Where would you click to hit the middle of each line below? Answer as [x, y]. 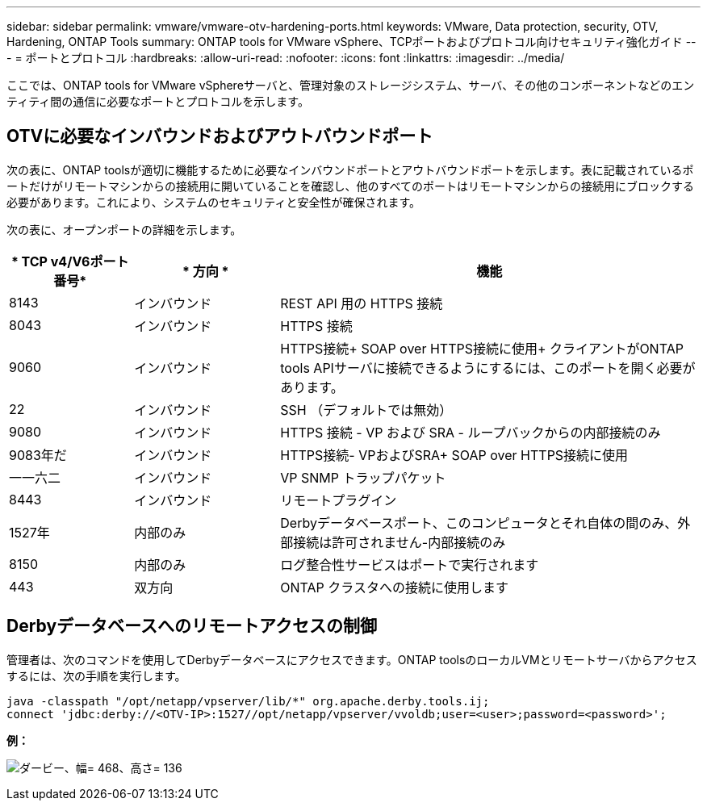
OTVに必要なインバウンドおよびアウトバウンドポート [220, 136]
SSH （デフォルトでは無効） [366, 410]
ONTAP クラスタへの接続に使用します [394, 587]
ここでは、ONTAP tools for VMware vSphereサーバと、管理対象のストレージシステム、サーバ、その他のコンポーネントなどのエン [351, 85]
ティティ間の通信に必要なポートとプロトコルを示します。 [158, 101]
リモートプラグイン [339, 500]
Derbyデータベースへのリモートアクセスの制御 [192, 626]
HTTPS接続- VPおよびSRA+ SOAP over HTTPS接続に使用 [454, 455]
